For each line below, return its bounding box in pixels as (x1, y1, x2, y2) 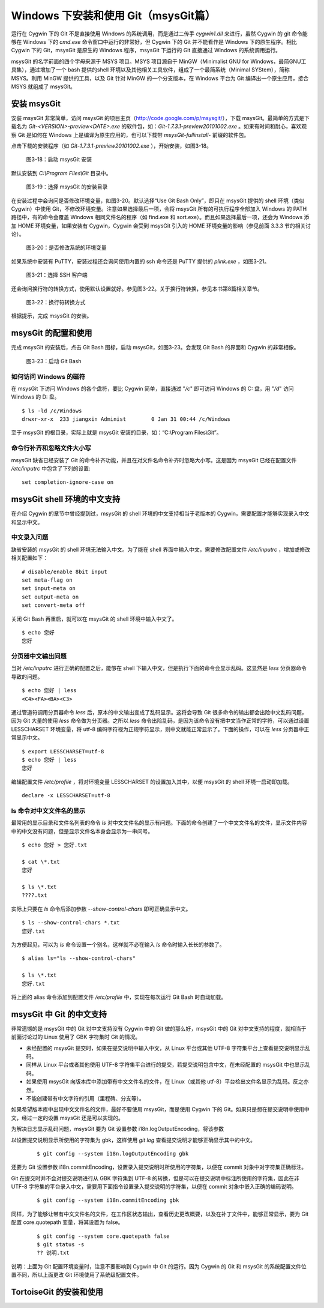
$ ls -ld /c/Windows (22, 407, 82, 414)
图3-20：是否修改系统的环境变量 (26, 244, 107, 252)
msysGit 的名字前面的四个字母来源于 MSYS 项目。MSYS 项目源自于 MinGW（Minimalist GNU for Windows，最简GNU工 (11, 58, 307, 65)
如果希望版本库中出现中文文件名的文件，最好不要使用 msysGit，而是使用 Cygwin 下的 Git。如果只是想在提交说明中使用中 (11, 1106, 310, 1113)
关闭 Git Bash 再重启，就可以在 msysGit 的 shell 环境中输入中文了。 (11, 615, 178, 622)
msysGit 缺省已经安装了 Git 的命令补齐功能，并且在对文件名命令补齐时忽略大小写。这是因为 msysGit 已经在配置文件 (11, 456, 297, 463)
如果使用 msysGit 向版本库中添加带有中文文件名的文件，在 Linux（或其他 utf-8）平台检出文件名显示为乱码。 (26, 1078, 293, 1085)
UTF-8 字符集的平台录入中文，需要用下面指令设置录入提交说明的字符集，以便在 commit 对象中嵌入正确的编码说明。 (11, 1183, 297, 1190)
